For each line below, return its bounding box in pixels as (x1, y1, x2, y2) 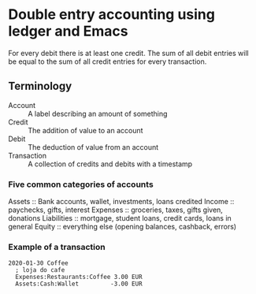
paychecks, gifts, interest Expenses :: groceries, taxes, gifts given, (8, 205, 223, 214)
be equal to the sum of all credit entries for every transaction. (8, 57, 207, 66)
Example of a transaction (8, 241, 106, 252)
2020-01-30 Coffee (8, 259, 69, 267)
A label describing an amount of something (28, 109, 168, 118)
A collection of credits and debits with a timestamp (28, 159, 193, 169)
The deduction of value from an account (28, 142, 159, 151)
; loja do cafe (15, 266, 65, 274)
